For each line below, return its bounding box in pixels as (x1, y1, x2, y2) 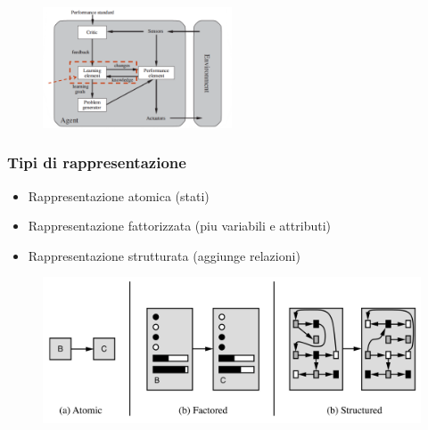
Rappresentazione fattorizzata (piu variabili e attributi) (28, 216, 331, 235)
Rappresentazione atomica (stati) (28, 186, 210, 205)
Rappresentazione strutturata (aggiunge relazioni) (28, 246, 300, 264)
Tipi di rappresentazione (7, 151, 186, 174)
